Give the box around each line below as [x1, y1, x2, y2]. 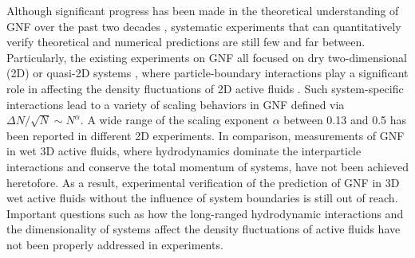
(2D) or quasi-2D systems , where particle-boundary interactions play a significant [6, 64, 409, 81]
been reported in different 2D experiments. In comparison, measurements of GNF [6, 127, 405, 143]
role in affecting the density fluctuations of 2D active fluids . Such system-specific [6, 80, 404, 96]
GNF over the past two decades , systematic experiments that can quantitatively [6, 18, 401, 34]
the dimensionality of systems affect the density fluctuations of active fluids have [6, 221, 401, 237]
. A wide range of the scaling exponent [80, 111, 270, 128]
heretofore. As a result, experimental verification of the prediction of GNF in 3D [6, 174, 400, 190]
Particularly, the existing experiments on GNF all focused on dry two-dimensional [6, 49, 407, 65]
